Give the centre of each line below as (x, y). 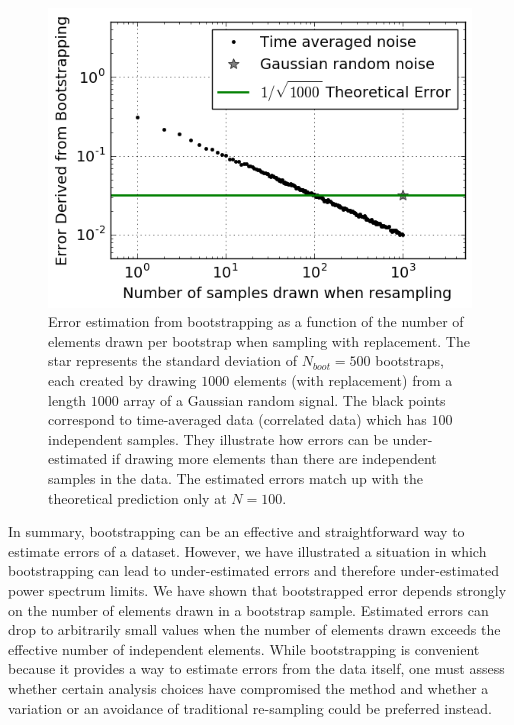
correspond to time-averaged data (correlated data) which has (237, 419)
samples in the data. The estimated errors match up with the (235, 478)
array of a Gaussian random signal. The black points (284, 399)
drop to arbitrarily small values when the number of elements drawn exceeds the (254, 629)
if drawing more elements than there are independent (274, 458)
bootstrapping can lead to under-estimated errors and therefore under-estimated (254, 570)
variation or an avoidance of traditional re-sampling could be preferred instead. (250, 707)
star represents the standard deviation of (172, 360)
